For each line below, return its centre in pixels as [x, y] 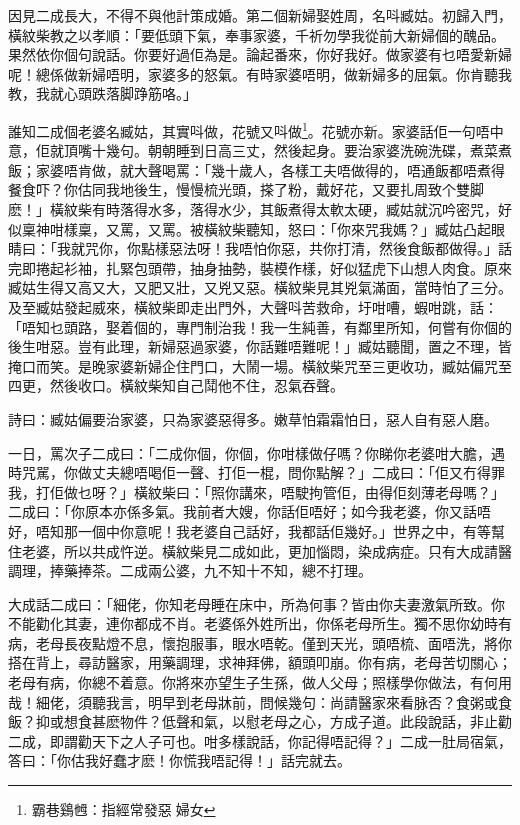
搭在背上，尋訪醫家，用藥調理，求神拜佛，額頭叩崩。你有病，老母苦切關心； [260, 662]
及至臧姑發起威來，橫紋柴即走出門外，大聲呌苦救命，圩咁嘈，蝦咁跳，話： [253, 306]
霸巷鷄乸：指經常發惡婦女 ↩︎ [123, 809]
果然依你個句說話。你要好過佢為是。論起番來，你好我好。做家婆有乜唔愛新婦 [260, 54]
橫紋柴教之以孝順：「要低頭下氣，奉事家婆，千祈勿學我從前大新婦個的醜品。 [256, 34]
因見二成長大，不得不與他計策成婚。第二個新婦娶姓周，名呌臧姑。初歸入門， [260, 15]
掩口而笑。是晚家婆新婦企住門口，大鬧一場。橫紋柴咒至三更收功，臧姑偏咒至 [260, 365]
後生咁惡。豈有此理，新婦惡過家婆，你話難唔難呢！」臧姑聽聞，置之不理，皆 [260, 346]
